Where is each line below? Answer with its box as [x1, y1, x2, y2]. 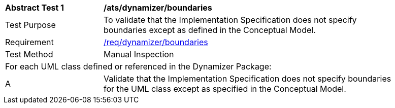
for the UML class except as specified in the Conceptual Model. [104, 84, 346, 94]
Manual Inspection [104, 49, 174, 59]
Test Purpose [5, 20, 56, 30]
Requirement [5, 37, 54, 47]
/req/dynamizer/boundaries [104, 37, 208, 47]
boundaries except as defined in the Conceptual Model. [104, 25, 316, 35]
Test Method [5, 49, 53, 59]
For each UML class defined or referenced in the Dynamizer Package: [5, 61, 272, 71]
